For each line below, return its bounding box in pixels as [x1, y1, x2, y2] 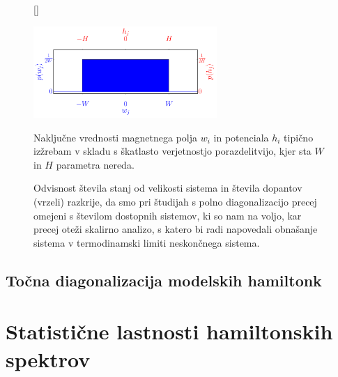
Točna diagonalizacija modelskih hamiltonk [6, 269, 322, 291]
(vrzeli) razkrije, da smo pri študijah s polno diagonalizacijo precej [33, 194, 317, 208]
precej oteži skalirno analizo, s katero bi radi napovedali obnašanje [33, 222, 318, 236]
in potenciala [213, 130, 269, 144]
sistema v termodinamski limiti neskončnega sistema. [33, 235, 260, 249]
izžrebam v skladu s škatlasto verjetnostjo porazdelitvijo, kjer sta [33, 144, 312, 158]
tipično [284, 130, 314, 144]
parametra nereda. [56, 157, 135, 171]
